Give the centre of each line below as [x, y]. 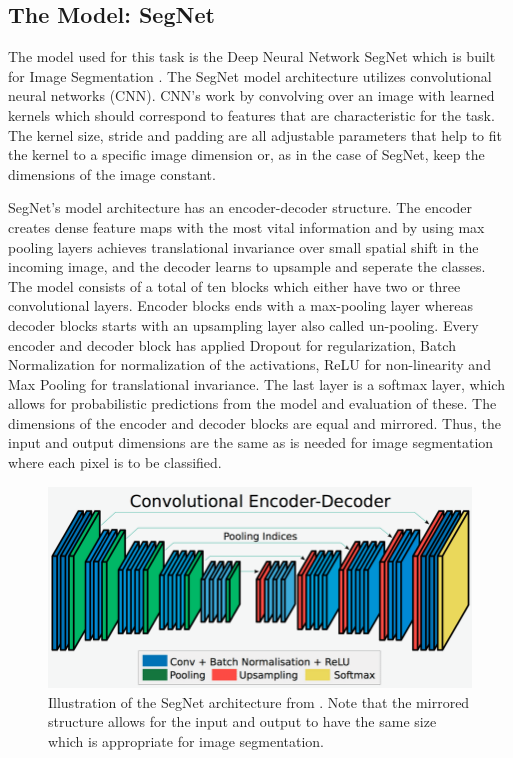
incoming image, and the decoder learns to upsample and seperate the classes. [247, 266]
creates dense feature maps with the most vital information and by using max [246, 226]
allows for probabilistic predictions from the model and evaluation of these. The [252, 403]
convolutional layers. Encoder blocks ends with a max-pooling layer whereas [240, 305]
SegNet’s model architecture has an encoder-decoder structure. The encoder [240, 207]
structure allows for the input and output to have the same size [242, 721]
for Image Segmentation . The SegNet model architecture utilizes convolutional [250, 75]
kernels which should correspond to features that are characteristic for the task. [251, 114]
